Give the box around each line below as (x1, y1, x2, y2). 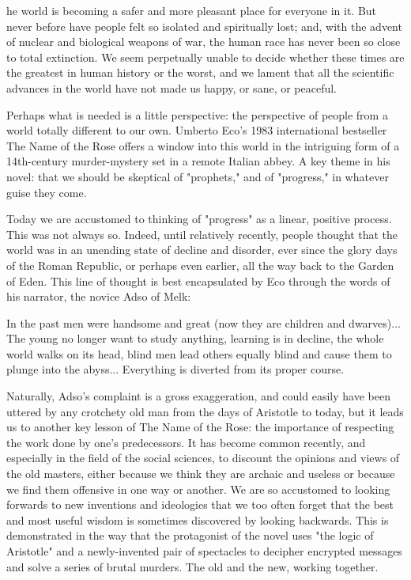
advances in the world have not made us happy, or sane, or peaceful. (6, 79, 337, 96)
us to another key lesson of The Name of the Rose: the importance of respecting (6, 419, 394, 435)
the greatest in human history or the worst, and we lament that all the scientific (6, 64, 394, 81)
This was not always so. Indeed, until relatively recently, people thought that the (6, 226, 398, 242)
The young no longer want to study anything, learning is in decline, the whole (6, 330, 384, 347)
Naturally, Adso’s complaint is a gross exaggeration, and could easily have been (6, 388, 390, 404)
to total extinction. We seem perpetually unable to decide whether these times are (6, 48, 405, 65)
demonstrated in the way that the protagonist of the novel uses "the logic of (6, 527, 374, 544)
